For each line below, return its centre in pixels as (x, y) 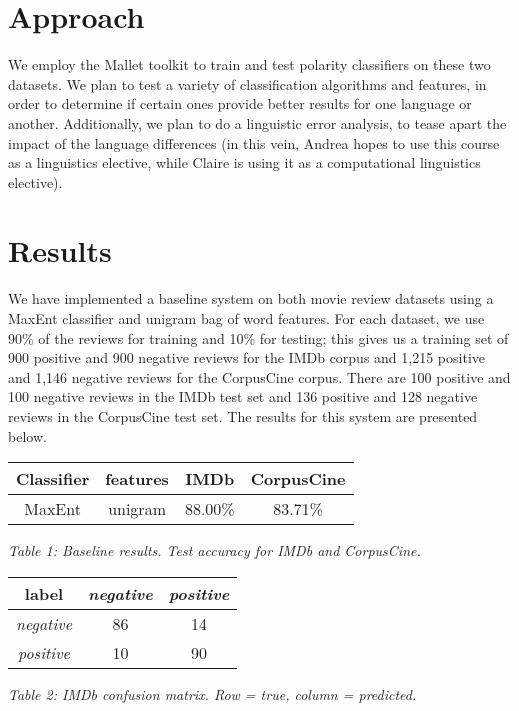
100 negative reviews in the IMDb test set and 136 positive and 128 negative (243, 396)
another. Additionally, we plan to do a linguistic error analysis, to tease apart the (257, 122)
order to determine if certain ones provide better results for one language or (240, 103)
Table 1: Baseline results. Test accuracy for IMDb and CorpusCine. (214, 550)
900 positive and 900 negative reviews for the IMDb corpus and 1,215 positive (247, 357)
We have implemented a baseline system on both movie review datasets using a (251, 298)
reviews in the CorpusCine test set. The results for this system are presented (243, 415)
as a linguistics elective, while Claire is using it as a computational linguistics (244, 162)
